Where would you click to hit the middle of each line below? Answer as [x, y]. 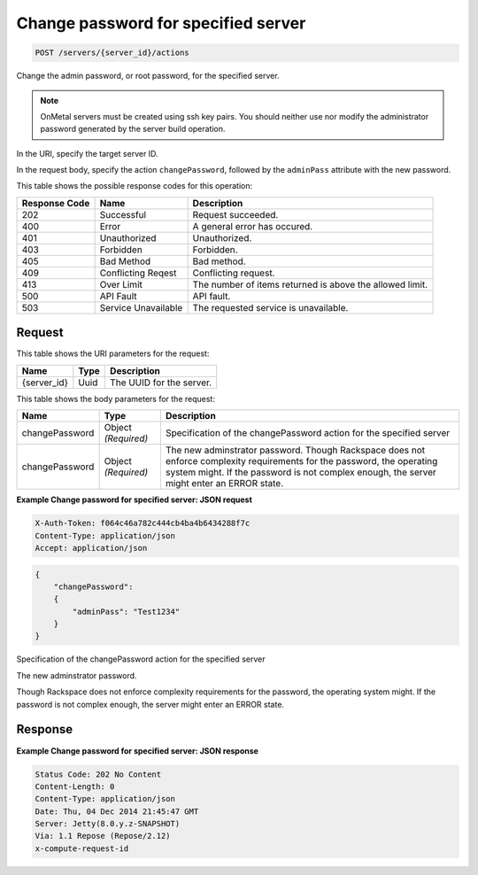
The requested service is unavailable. [270, 307]
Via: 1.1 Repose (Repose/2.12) [103, 836]
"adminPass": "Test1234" [126, 612]
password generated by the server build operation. [133, 129]
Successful [123, 214]
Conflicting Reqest [138, 273]
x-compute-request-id [82, 848]
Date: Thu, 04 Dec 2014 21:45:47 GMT [117, 811]
